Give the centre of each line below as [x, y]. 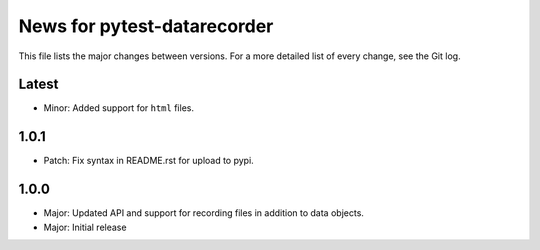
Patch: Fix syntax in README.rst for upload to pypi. [148, 161]
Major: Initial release [85, 227]
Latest [38, 84]
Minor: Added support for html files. [119, 108]
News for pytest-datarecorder [146, 26]
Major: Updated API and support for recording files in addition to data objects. [204, 213]
